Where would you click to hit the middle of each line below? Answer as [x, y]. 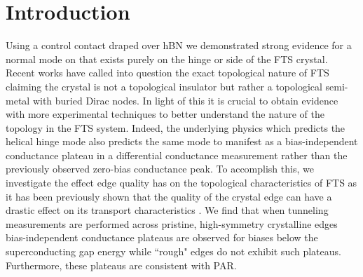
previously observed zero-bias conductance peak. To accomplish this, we [160, 169]
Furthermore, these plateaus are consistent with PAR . [121, 265]
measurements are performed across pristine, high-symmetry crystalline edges [172, 223]
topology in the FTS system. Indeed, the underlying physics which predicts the [176, 127]
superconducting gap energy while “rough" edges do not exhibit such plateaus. [173, 251]
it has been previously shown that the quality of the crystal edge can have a [169, 196]
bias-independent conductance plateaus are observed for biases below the [162, 237]
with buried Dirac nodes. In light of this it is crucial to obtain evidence [185, 100]
